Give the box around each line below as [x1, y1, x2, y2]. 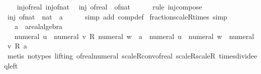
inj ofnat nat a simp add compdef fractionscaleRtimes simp [7, 11, 227, 21]
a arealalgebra [14, 21, 62, 31]
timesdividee [219, 50, 257, 60]
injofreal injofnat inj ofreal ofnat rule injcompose [17, 1, 202, 11]
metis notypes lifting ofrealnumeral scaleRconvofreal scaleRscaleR [7, 50, 216, 60]
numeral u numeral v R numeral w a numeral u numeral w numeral [14, 30, 254, 41]
